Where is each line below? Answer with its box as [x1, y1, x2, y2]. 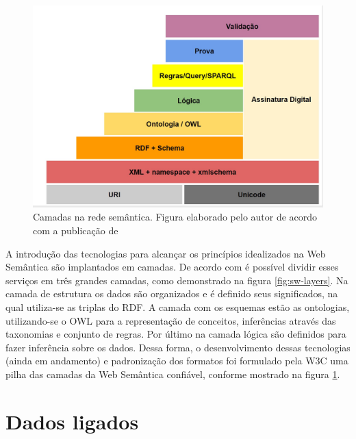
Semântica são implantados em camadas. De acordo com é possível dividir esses [5, 260, 339, 274]
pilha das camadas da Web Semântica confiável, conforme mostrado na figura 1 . [5, 366, 340, 381]
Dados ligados [5, 407, 139, 435]
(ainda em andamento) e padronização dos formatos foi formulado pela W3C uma [5, 353, 348, 368]
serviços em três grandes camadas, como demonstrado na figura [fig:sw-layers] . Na [5, 273, 348, 287]
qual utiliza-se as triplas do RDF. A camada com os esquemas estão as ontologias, [5, 299, 350, 314]
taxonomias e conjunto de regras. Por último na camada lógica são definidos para [5, 327, 346, 341]
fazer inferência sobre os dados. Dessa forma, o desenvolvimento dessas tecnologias [5, 340, 351, 354]
